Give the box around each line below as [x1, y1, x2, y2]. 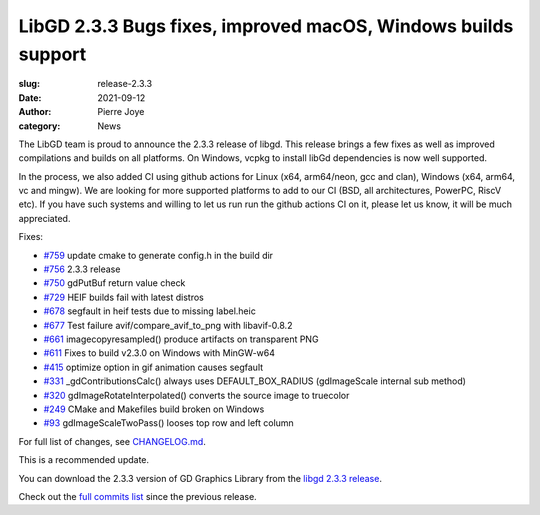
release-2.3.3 [97, 78, 153, 90]
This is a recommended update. [18, 454, 150, 466]
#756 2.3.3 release [43, 263, 121, 275]
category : [18, 120, 61, 132]
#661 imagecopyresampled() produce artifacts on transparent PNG [43, 333, 319, 345]
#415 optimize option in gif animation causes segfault [43, 361, 264, 373]
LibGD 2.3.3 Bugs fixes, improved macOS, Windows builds [18, 15, 514, 37]
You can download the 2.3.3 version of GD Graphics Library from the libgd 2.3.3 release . [18, 472, 382, 484]
